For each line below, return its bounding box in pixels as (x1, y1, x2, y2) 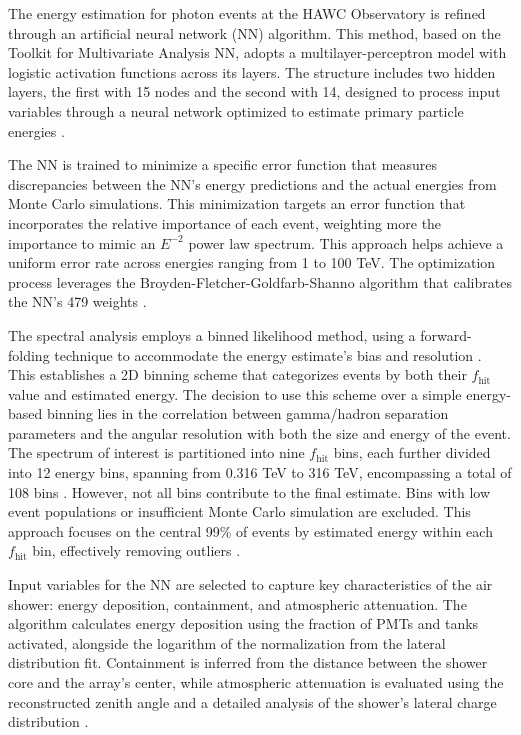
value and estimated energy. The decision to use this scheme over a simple (8, 383, 462, 404)
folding (8, 344, 50, 365)
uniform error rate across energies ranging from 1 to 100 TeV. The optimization (8, 252, 496, 273)
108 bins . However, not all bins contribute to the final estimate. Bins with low (8, 481, 491, 502)
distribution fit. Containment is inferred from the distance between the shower (8, 652, 488, 673)
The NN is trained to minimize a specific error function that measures (8, 154, 438, 175)
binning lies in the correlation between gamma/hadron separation (46, 403, 449, 424)
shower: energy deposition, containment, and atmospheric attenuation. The (8, 593, 467, 614)
